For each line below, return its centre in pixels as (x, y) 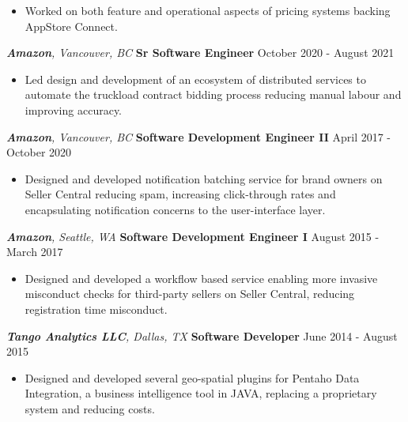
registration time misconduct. (96, 309)
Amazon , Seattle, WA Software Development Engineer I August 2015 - (193, 236)
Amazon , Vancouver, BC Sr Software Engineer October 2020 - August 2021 (200, 53)
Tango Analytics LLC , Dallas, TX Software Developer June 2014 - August (202, 335)
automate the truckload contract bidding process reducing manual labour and (213, 94)
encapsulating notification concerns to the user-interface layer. (175, 209)
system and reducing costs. (90, 408)
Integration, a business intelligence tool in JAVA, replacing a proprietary (201, 393)
